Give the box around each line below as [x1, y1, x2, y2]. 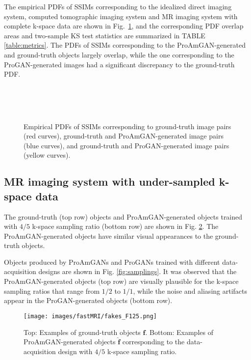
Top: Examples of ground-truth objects [24, 327, 141, 337]
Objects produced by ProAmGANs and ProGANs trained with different [4, 256, 220, 267]
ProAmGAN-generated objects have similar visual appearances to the [4, 230, 213, 241]
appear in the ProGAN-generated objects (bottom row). [4, 295, 173, 305]
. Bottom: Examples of [145, 327, 213, 337]
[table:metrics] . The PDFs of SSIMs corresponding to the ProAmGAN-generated [4, 40, 246, 50]
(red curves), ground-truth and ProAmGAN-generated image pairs [24, 131, 224, 141]
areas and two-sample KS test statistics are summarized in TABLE [4, 30, 205, 40]
